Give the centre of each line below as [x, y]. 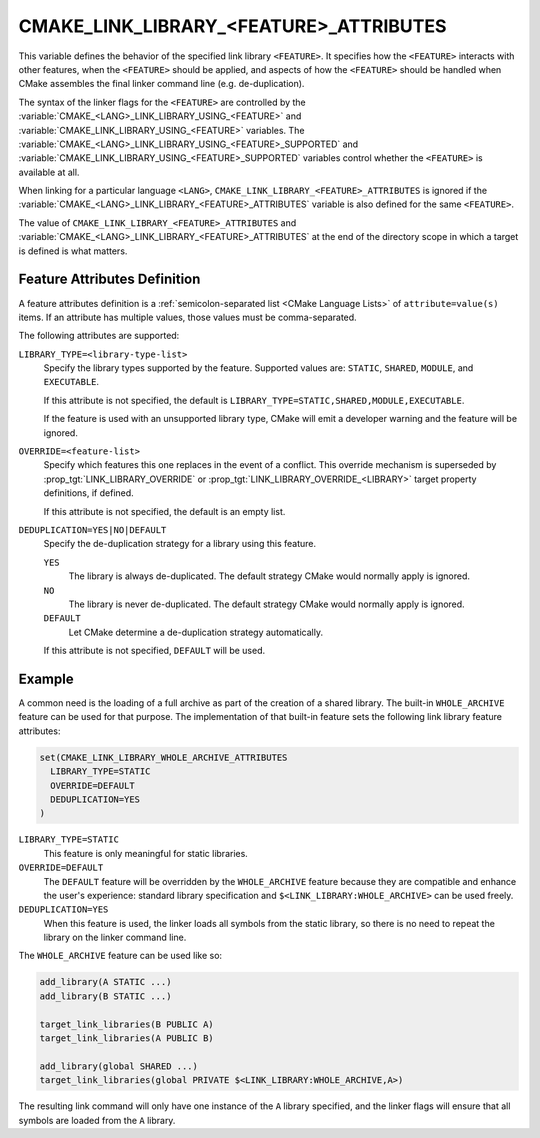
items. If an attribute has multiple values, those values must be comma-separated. [187, 317]
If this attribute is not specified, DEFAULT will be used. [154, 651]
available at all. [49, 172]
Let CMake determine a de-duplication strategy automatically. [196, 632]
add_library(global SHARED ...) [119, 1066]
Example [46, 678]
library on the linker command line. [115, 937]
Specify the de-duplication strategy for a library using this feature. [180, 544]
